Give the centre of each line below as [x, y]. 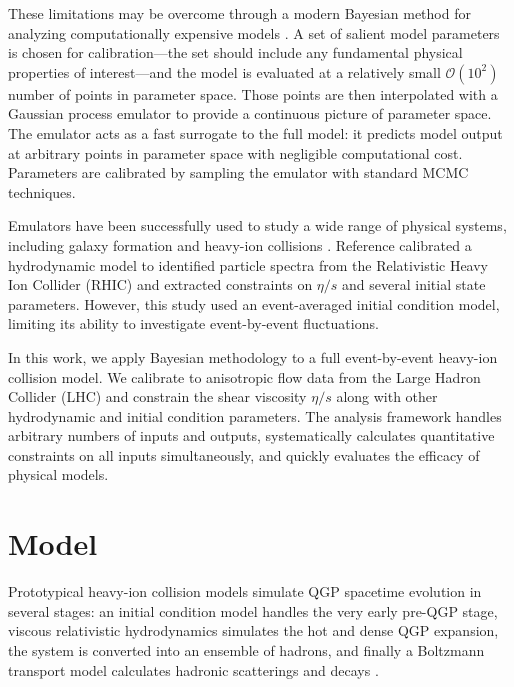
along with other [387, 396]
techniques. [42, 191]
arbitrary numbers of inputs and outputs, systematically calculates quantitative [251, 435]
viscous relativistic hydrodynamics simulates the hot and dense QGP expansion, [253, 630]
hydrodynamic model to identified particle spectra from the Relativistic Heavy [248, 264]
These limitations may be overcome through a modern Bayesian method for [239, 13]
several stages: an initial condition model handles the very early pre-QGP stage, [253, 610]
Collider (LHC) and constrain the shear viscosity [157, 396]
